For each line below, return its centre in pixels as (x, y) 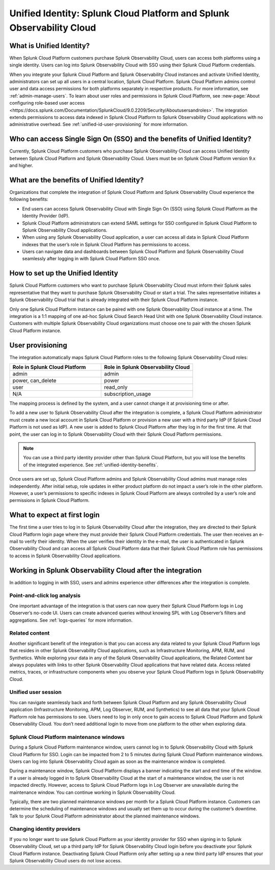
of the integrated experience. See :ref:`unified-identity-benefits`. (91, 465)
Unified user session (36, 692)
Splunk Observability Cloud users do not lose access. (65, 861)
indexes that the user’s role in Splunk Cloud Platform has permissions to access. (106, 244)
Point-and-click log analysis (45, 595)
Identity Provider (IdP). (46, 216)
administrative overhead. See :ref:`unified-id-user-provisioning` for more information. (99, 125)
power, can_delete (34, 381)
